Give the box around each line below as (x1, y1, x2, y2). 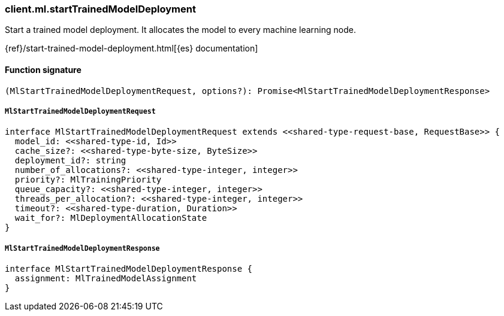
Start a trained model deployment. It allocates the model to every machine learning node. (5, 25, 356, 35)
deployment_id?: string (14, 156, 126, 166)
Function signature (5, 64, 82, 75)
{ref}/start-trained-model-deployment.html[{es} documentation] (5, 43, 258, 54)
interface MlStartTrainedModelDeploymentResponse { (5, 264, 253, 274)
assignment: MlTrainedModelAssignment (14, 274, 197, 284)
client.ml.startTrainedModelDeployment (5, 3, 196, 15)
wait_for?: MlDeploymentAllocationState (14, 213, 207, 223)
